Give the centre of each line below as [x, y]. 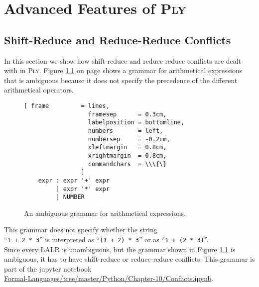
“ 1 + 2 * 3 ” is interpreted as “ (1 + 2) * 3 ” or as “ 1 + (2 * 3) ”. [106, 239]
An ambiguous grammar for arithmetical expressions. [105, 213]
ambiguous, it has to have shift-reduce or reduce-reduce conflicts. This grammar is [129, 259]
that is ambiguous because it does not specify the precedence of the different [121, 80]
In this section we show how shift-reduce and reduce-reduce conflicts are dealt [123, 60]
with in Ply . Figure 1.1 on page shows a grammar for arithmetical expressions [123, 70]
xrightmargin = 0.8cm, [127, 155]
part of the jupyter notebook [48, 268]
